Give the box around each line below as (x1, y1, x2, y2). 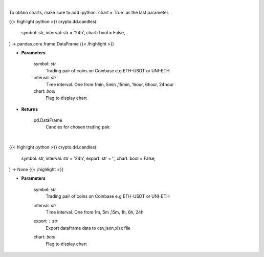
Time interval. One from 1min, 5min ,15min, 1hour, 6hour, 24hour (45, 81, 174, 87)
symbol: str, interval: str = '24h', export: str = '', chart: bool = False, (21, 155, 156, 161)
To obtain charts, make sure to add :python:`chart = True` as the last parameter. (9, 10, 170, 16)
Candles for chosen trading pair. (45, 124, 111, 130)
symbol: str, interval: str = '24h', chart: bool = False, (21, 30, 126, 36)
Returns (21, 106, 38, 112)
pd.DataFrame (33, 117, 63, 123)
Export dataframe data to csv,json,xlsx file (45, 225, 131, 231)
